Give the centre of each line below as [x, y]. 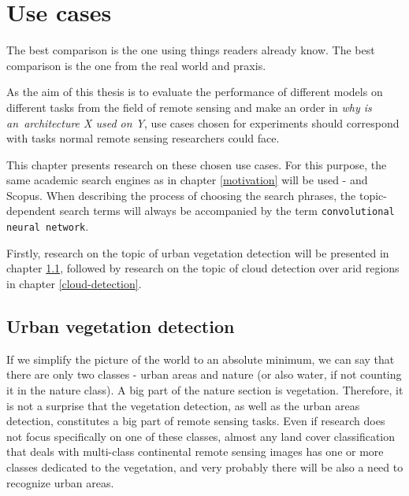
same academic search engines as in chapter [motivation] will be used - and [187, 180]
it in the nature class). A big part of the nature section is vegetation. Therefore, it [205, 389]
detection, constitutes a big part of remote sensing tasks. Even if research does [196, 421]
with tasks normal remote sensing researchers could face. [143, 138]
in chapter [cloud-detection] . [74, 283]
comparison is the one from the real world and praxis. [136, 65]
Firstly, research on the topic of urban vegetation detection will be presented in [198, 252]
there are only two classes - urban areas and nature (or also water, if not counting [204, 374]
